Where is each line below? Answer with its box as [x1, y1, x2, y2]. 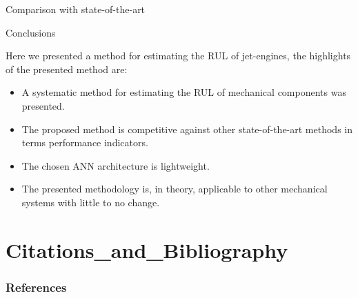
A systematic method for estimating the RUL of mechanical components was [21, 85, 346, 99]
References [6, 278, 67, 295]
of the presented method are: [6, 61, 128, 76]
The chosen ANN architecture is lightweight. [21, 158, 210, 172]
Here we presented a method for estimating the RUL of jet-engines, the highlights [6, 48, 351, 63]
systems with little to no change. [21, 195, 160, 209]
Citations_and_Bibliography [6, 235, 288, 264]
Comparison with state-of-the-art [6, 2, 146, 16]
